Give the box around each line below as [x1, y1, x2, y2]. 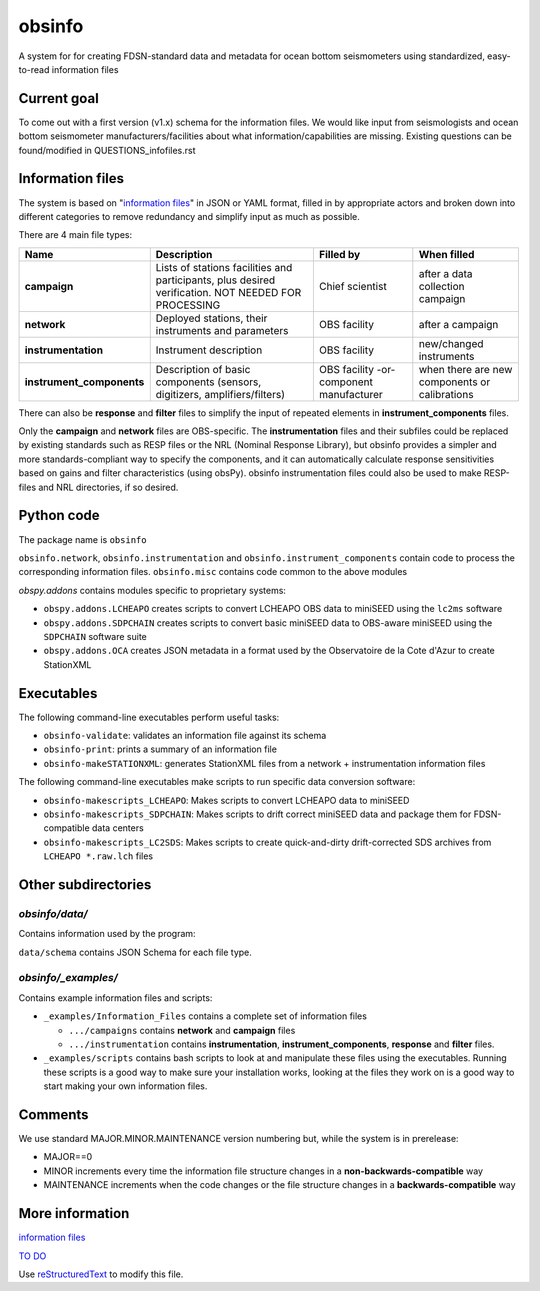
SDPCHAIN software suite [43, 630, 147, 642]
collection [418, 279, 465, 293]
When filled [418, 247, 475, 261]
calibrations [418, 387, 474, 401]
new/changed [418, 336, 484, 350]
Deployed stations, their [155, 311, 268, 325]
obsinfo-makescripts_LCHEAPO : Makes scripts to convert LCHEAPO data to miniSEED [43, 794, 410, 806]
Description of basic [155, 362, 251, 376]
